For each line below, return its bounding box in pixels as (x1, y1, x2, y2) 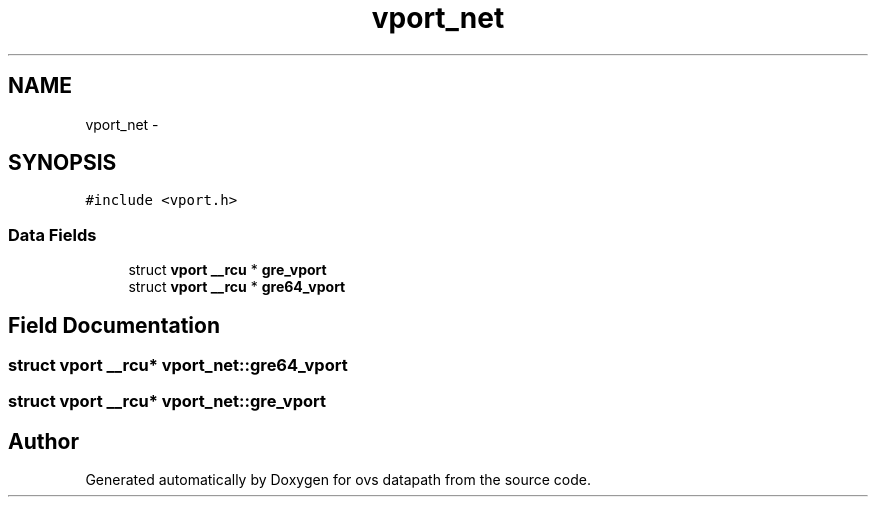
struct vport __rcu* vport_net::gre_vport (8, 391, 326, 412)
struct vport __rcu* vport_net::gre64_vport (8, 355, 348, 376)
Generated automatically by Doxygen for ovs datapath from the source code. (85, 471, 592, 489)
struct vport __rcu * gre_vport (128, 261, 327, 279)
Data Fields (8, 224, 97, 245)
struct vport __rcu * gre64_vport (128, 278, 346, 296)
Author (8, 428, 79, 454)
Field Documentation (8, 312, 220, 338)
